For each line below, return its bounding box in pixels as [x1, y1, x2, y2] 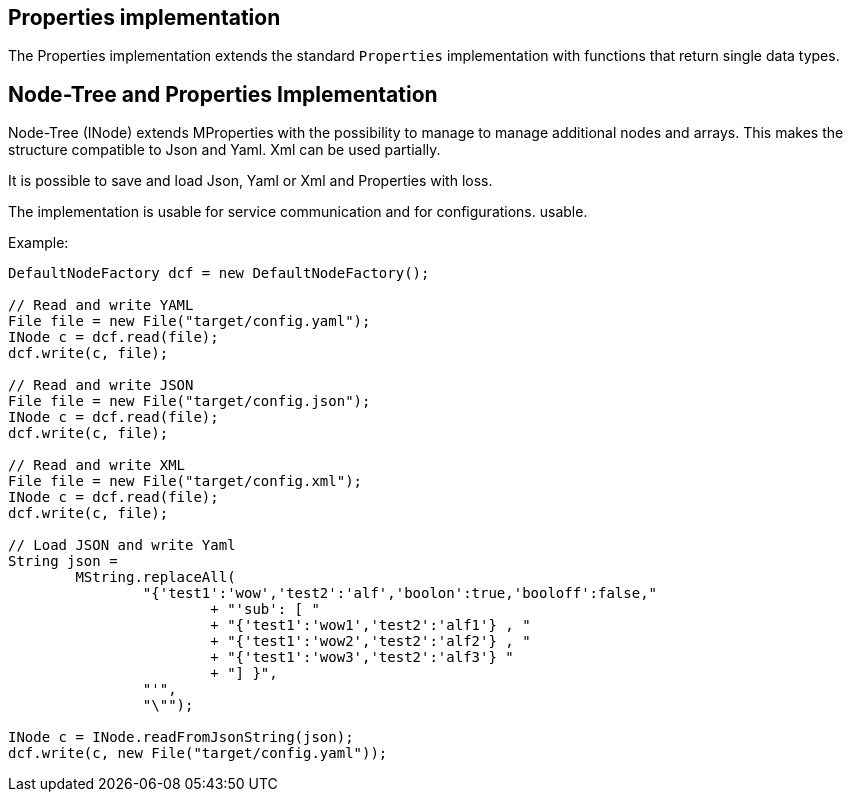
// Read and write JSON [8, 377, 194, 394]
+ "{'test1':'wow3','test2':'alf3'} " [210, 649, 514, 666]
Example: [8, 234, 69, 252]
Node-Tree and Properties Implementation [8, 81, 438, 107]
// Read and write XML [8, 457, 186, 474]
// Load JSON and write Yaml [8, 537, 236, 554]
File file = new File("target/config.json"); [8, 393, 371, 410]
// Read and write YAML [8, 297, 194, 314]
